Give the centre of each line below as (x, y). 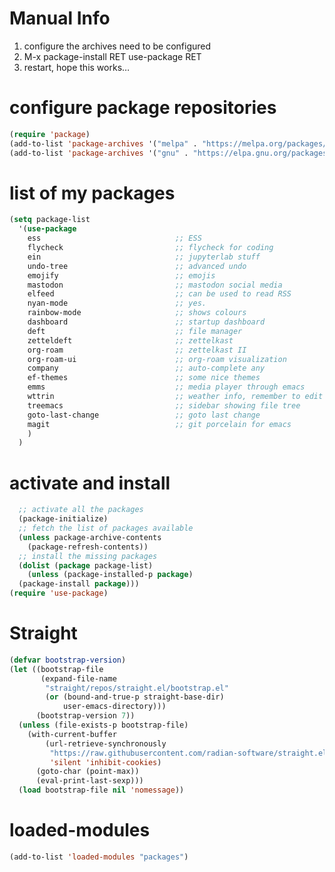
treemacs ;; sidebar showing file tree (164, 405)
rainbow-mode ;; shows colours (137, 313)
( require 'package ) (50, 134)
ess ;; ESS (114, 238)
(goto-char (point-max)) (87, 772)
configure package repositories (143, 108)
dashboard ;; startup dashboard (146, 322)
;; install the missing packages (88, 556)
